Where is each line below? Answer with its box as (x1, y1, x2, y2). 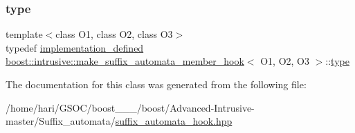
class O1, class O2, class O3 (55, 27, 173, 41)
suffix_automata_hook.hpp (115, 114, 233, 128)
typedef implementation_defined (6, 40, 144, 54)
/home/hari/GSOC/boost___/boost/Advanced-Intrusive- (6, 100, 255, 114)
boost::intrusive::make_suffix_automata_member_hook (6, 54, 244, 68)
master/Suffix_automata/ (6, 114, 116, 128)
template (6, 27, 43, 41)
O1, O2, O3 (260, 54, 309, 68)
